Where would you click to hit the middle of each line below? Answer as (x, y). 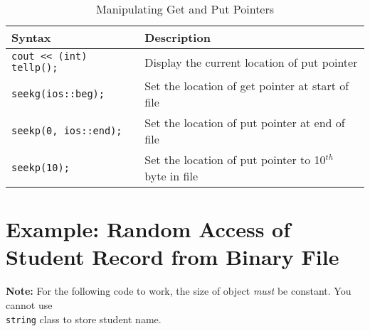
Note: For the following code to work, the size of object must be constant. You (179, 291)
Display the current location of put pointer (251, 62)
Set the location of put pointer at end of (245, 123)
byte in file (171, 176)
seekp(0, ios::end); (67, 131)
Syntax (31, 37)
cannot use (29, 304)
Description (178, 37)
